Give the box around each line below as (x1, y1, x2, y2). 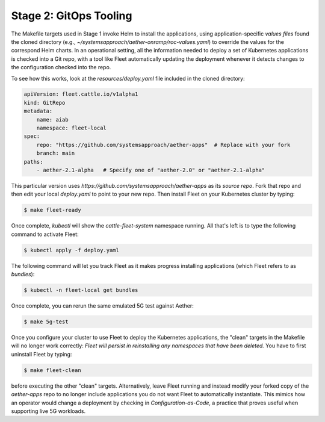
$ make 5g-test (23, 318, 69, 325)
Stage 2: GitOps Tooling (11, 9, 132, 22)
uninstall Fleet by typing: (11, 350, 72, 358)
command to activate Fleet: (11, 231, 79, 238)
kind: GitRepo (23, 99, 66, 106)
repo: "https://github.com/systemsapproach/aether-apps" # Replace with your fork (36, 141, 291, 148)
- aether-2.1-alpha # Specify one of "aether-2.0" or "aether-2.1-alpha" (36, 167, 265, 173)
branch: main (36, 150, 75, 157)
